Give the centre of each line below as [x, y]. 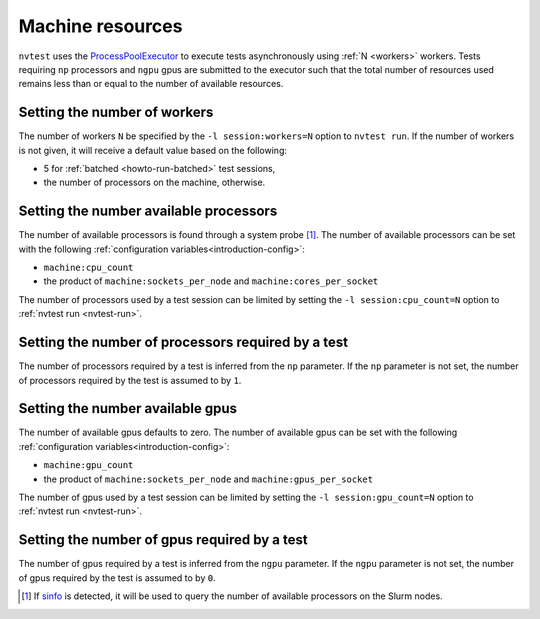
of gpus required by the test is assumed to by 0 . [117, 577]
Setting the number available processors [148, 211]
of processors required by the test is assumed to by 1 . [130, 380]
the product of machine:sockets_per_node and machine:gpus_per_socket [208, 479]
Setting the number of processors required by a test [183, 342]
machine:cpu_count [88, 268]
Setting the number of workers [116, 112]
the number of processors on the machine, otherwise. [154, 182]
